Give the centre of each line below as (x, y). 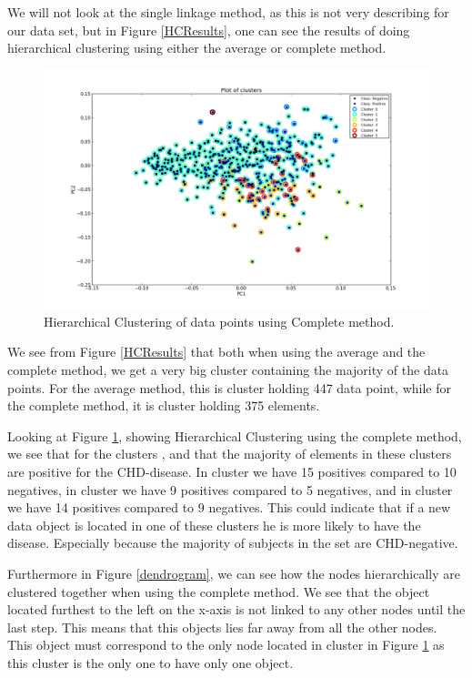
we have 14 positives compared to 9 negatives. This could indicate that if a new (229, 507)
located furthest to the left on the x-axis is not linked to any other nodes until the (236, 609)
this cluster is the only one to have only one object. (151, 662)
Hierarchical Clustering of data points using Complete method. (219, 321)
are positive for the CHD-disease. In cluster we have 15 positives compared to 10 (232, 472)
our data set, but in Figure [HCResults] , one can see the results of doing (209, 30)
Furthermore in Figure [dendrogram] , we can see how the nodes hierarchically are (234, 574)
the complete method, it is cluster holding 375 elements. (164, 405)
